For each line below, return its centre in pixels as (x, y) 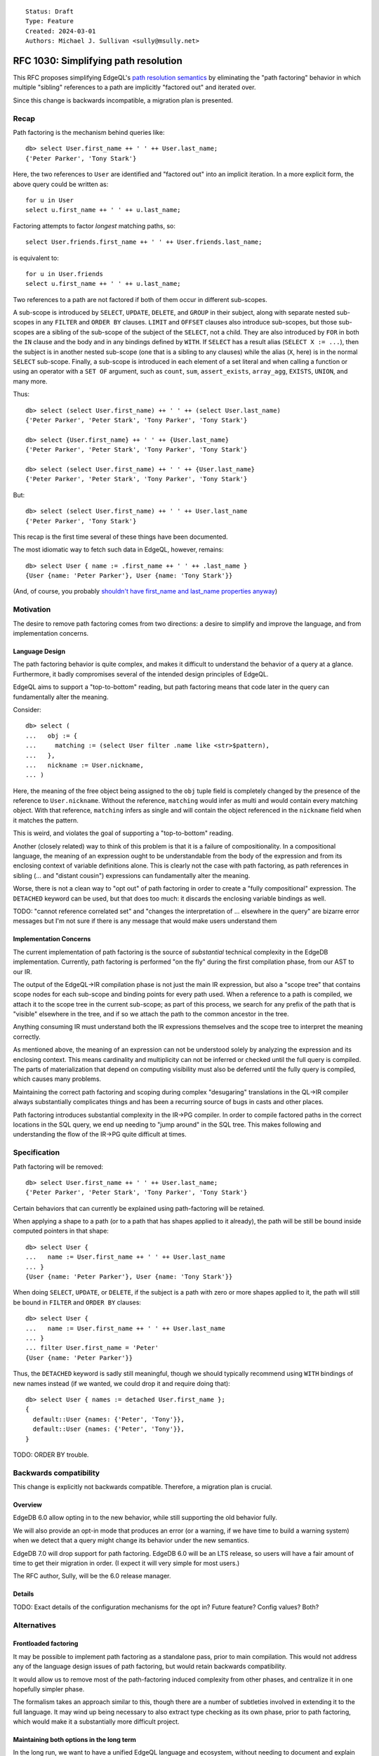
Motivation (32, 610)
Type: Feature (49, 21)
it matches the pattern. (46, 820)
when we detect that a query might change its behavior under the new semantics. (131, 1540)
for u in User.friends (65, 274)
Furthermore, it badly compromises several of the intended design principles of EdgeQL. (141, 674)
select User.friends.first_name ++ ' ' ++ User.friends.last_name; (144, 242)
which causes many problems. (57, 1079)
